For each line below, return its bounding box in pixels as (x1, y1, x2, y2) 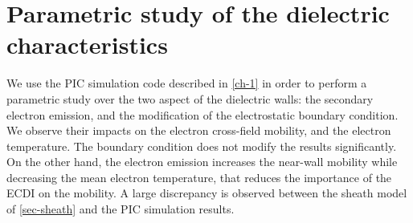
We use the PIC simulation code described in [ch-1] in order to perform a (6, 75, 367, 91)
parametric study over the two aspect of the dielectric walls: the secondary (6, 90, 374, 107)
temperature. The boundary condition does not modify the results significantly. (6, 137, 397, 154)
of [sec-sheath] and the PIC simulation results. (6, 201, 235, 217)
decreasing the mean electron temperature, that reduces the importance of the (6, 168, 392, 185)
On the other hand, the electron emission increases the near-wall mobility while (6, 153, 398, 170)
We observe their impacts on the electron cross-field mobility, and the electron (6, 122, 391, 139)
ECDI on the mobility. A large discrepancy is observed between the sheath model (6, 184, 407, 201)
